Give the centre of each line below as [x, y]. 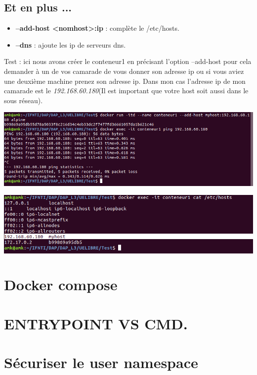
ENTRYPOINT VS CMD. [96, 323]
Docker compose [61, 284]
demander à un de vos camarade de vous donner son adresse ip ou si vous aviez [124, 71]
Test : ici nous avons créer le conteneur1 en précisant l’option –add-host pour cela [128, 61]
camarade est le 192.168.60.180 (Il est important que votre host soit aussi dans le [126, 91]
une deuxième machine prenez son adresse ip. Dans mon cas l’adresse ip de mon [125, 81]
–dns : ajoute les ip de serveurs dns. [71, 44]
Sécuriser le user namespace [101, 362]
